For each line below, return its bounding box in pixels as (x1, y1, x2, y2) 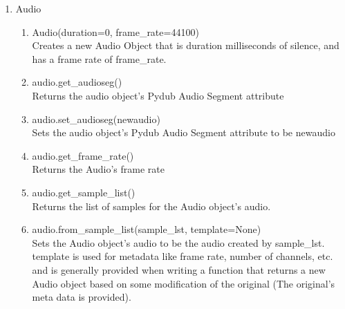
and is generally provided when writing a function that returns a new (32, 262, 326, 277)
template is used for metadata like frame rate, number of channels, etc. (32, 249, 333, 263)
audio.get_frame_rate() (32, 148, 134, 162)
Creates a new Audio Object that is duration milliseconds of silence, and (32, 38, 339, 53)
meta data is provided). (32, 290, 131, 304)
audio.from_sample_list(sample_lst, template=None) (32, 222, 261, 236)
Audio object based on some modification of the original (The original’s (32, 276, 335, 290)
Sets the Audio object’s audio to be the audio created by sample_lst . (32, 235, 325, 250)
